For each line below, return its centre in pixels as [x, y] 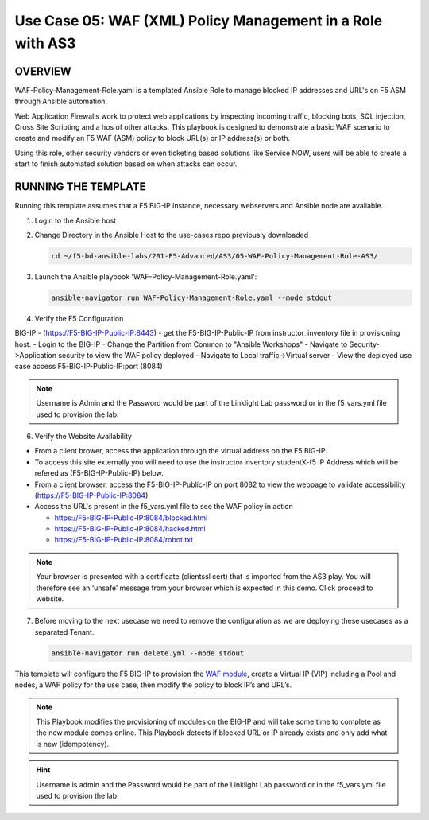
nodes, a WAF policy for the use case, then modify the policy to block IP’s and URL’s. [153, 685]
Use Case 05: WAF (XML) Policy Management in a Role [199, 21]
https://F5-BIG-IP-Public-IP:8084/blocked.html [131, 518]
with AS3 [45, 43]
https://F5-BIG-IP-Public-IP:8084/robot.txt [124, 540]
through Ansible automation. [61, 101]
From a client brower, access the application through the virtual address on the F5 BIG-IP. [181, 451]
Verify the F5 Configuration [79, 318]
